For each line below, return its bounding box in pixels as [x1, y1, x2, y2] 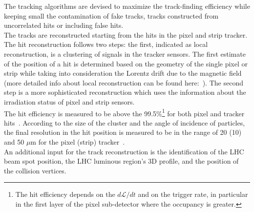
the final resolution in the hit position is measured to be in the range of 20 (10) [4, 127, 242, 137]
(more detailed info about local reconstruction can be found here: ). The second [4, 77, 243, 87]
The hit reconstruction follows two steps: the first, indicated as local [4, 39, 208, 49]
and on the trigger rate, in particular [138, 189, 248, 199]
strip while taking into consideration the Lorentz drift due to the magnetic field [4, 68, 242, 78]
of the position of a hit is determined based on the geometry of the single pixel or [4, 58, 248, 68]
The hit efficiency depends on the [15, 189, 115, 199]
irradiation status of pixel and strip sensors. [4, 96, 135, 106]
